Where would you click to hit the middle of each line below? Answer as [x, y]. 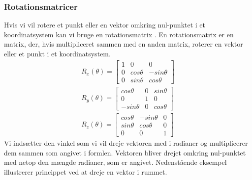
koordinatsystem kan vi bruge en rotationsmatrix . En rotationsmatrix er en [119, 34]
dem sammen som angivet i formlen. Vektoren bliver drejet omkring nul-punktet [125, 152]
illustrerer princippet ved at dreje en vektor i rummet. [86, 171]
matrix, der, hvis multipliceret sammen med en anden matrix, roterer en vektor [124, 44]
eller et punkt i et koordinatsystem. [57, 53]
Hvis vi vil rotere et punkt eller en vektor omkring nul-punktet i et [105, 25]
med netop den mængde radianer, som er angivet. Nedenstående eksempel [115, 162]
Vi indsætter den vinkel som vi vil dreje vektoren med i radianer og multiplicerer [126, 142]
